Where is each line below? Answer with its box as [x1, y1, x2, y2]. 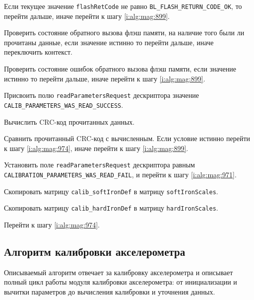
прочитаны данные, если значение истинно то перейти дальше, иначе [4, 37, 214, 47]
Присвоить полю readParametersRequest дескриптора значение [4, 90, 199, 100]
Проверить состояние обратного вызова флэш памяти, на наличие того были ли [4, 27, 245, 38]
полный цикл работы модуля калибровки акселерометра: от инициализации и [4, 277, 237, 287]
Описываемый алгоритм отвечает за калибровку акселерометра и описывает [4, 267, 233, 277]
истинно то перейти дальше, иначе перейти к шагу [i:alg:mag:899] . [4, 73, 205, 83]
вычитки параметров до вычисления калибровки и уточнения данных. [4, 286, 215, 297]
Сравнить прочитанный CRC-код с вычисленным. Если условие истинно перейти [4, 133, 250, 144]
